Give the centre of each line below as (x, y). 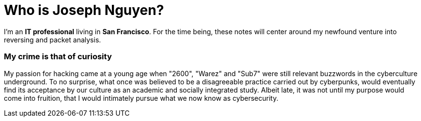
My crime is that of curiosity (58, 57)
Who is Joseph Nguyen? (84, 10)
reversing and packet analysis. (53, 40)
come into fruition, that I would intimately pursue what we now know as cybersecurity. (141, 98)
